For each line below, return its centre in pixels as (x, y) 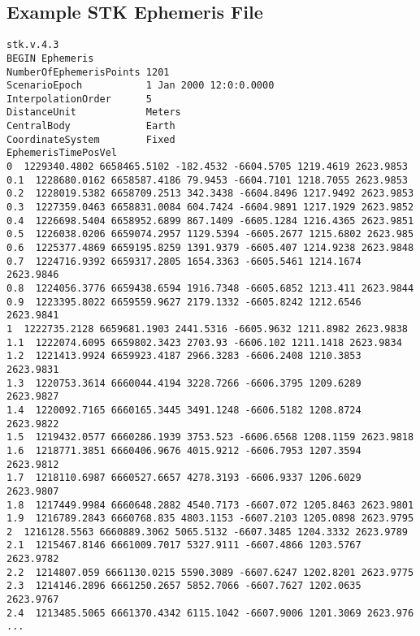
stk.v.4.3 (33, 45)
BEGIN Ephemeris (50, 58)
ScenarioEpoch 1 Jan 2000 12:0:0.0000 (141, 86)
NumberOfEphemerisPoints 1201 (88, 72)
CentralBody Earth (91, 126)
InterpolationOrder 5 (79, 99)
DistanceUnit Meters (94, 112)
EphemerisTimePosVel (62, 153)
